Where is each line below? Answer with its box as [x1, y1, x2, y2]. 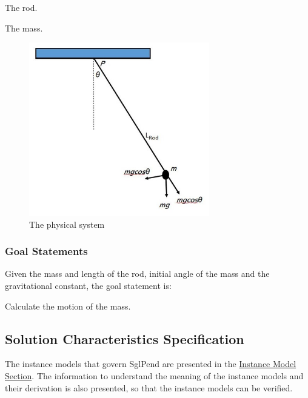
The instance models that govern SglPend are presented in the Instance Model [5, 357, 296, 370]
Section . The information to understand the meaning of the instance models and [5, 370, 304, 382]
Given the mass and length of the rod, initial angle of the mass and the [5, 267, 270, 280]
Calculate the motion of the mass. [5, 299, 131, 312]
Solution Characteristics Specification [5, 329, 244, 348]
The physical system [29, 217, 105, 230]
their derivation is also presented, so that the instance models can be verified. [5, 381, 293, 394]
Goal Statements [5, 244, 88, 259]
